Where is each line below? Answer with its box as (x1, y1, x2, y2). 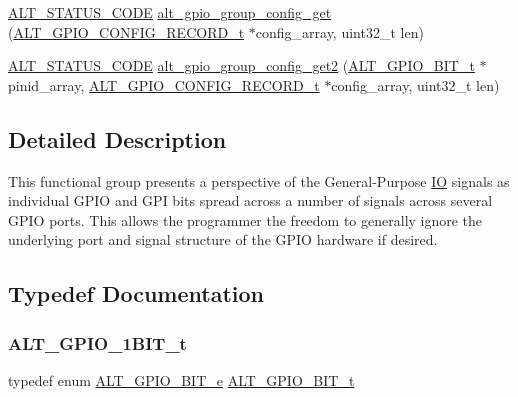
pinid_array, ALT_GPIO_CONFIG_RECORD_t (8, 74, 320, 95)
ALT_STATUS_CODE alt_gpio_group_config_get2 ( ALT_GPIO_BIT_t (8, 55, 475, 76)
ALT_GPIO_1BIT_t (8, 330, 187, 355)
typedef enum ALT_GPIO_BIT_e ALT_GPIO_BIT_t (8, 369, 355, 390)
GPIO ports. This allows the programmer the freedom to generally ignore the (8, 209, 483, 230)
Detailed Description (8, 123, 227, 154)
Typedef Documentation (8, 278, 264, 309)
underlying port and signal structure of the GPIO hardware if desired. (8, 229, 438, 250)
